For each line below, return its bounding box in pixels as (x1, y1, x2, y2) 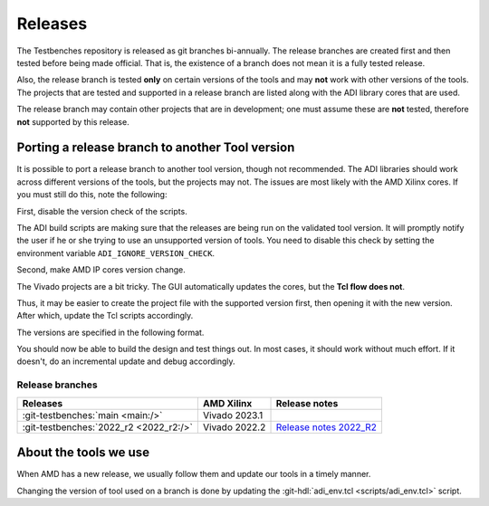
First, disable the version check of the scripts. (16, 205, 187, 216)
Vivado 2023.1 (202, 408, 264, 421)
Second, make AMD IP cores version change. (16, 264, 186, 275)
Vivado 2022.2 (202, 421, 266, 434)
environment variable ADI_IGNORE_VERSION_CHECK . (16, 247, 216, 258)
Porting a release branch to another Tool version (16, 140, 295, 156)
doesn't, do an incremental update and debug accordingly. (16, 356, 235, 367)
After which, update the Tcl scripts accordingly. (16, 310, 194, 321)
